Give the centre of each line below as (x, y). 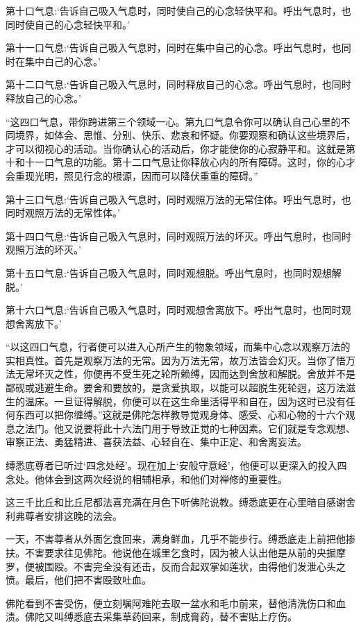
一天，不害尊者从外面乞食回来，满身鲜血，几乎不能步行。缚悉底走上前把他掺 (180, 539)
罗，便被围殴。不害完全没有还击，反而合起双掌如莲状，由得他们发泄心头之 (176, 566)
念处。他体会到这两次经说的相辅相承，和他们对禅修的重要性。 (146, 478)
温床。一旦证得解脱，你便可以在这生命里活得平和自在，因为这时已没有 (185, 401)
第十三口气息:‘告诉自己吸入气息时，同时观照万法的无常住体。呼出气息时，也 (178, 199)
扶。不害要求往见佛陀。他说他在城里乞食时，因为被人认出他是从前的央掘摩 (176, 552)
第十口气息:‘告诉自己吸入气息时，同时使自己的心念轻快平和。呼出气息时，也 (178, 10)
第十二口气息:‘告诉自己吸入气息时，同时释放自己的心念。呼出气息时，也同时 (178, 84)
